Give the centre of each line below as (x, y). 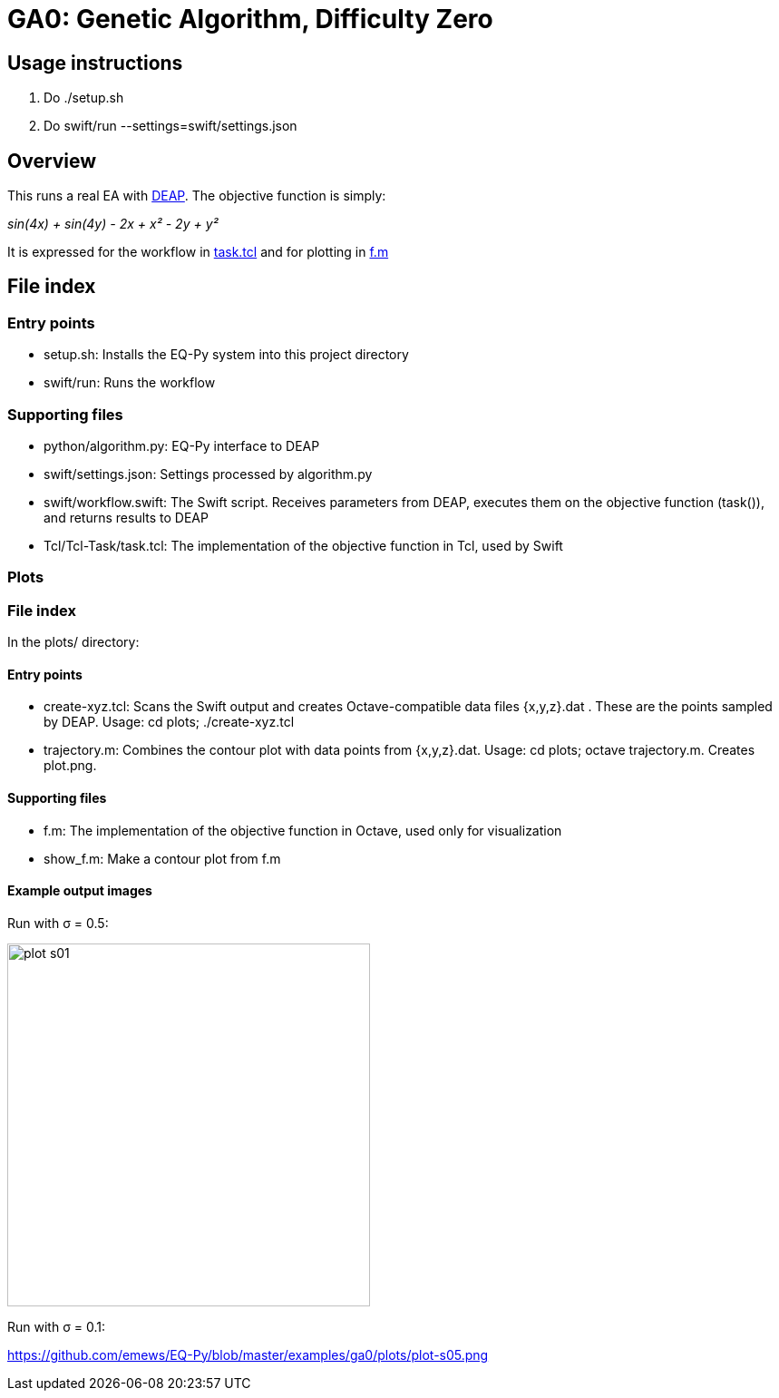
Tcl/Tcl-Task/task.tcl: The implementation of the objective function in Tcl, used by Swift (303, 545)
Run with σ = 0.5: (58, 923)
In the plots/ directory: (73, 642)
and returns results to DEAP (126, 517)
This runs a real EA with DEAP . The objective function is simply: (197, 196)
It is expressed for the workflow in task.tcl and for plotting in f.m (198, 252)
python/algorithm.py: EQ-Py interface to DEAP (182, 445)
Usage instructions (95, 63)
